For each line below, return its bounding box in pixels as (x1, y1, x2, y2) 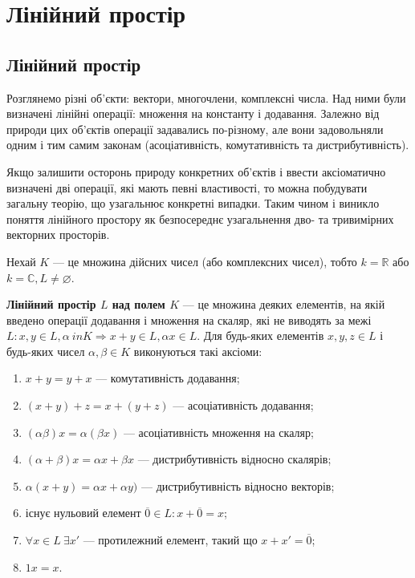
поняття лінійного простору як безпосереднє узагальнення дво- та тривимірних (6, 210, 394, 227)
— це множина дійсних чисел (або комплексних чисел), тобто (52, 253, 357, 269)
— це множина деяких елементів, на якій (182, 296, 385, 313)
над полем (112, 296, 165, 313)
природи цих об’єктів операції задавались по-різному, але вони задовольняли (6, 120, 384, 137)
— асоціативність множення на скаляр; (123, 423, 314, 440)
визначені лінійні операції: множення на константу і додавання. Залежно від (6, 105, 380, 122)
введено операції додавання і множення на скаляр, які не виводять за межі (6, 311, 372, 328)
